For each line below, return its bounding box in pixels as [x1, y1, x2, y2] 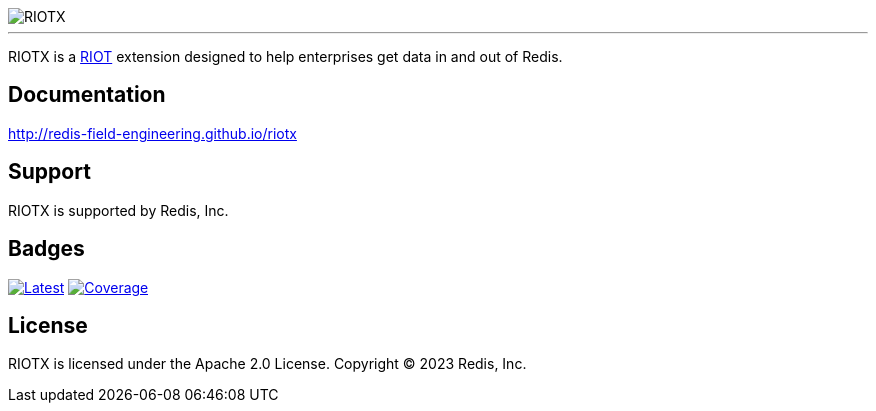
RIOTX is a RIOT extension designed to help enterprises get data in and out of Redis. [8, 48, 563, 65]
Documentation [8, 82, 166, 108]
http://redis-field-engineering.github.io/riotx [8, 124, 297, 142]
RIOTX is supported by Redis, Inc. [8, 201, 229, 219]
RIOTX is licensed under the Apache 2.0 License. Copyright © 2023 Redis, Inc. [8, 355, 527, 373]
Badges [8, 236, 85, 262]
